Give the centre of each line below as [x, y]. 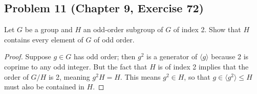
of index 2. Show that [207, 29]
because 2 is [230, 56]
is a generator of [172, 56]
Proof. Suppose [28, 56]
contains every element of [44, 39]
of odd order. [114, 39]
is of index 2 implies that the [203, 66]
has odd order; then [104, 56]
